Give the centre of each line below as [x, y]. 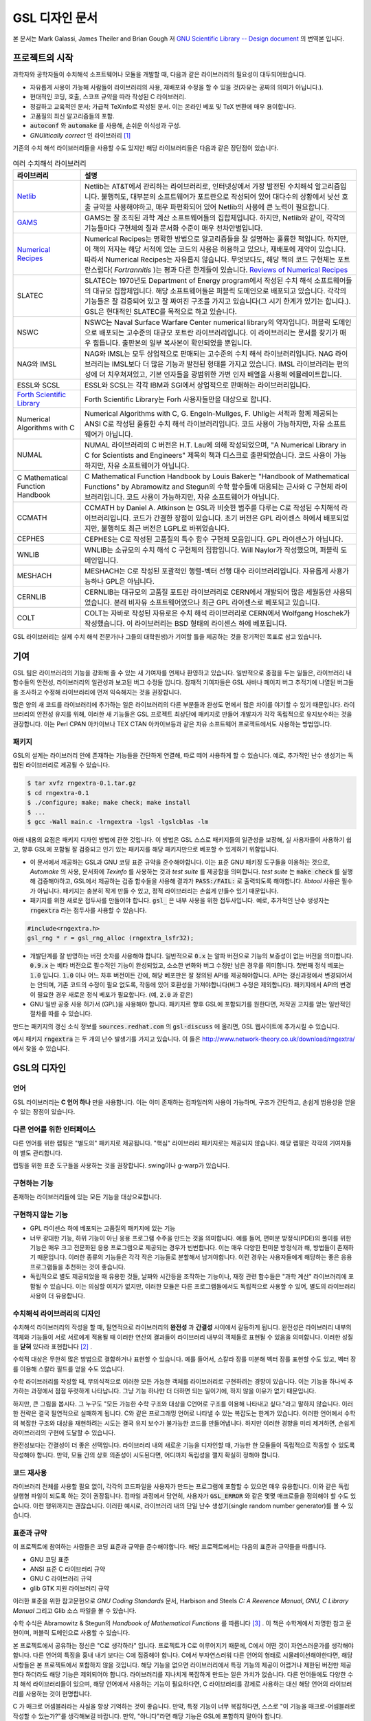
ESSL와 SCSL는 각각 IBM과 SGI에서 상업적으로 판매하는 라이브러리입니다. [198, 385]
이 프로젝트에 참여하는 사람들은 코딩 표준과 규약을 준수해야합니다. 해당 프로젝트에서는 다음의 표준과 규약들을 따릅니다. [169, 1547]
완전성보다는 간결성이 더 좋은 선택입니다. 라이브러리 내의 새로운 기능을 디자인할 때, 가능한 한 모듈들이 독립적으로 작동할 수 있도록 [184, 1445]
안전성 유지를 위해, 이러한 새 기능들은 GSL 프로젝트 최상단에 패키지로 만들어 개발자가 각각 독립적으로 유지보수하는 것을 [194, 714]
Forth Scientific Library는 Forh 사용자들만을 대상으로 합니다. [178, 399]
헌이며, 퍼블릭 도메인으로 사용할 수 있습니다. [71, 1633]
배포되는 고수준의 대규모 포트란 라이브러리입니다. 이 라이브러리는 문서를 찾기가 [218, 332]
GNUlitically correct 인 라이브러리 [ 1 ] [80, 135]
